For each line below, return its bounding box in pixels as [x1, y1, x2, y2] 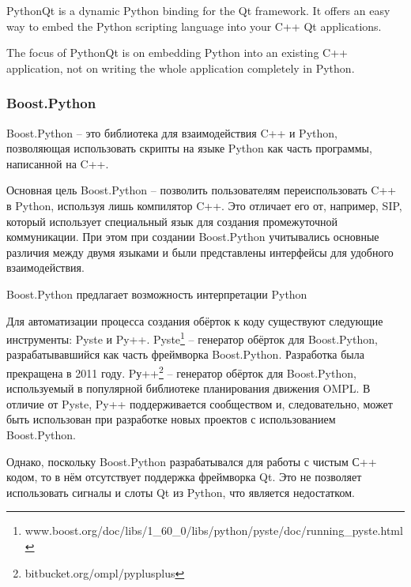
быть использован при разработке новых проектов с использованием [6, 411, 336, 427]
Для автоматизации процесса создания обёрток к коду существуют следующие [6, 312, 383, 329]
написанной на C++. [6, 155, 109, 171]
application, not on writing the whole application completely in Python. [6, 59, 355, 76]
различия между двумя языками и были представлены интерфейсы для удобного [6, 243, 394, 260]
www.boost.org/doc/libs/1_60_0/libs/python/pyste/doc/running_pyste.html [25, 522, 403, 539]
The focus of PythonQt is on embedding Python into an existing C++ [6, 44, 348, 61]
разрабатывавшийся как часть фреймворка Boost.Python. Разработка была [6, 346, 364, 363]
